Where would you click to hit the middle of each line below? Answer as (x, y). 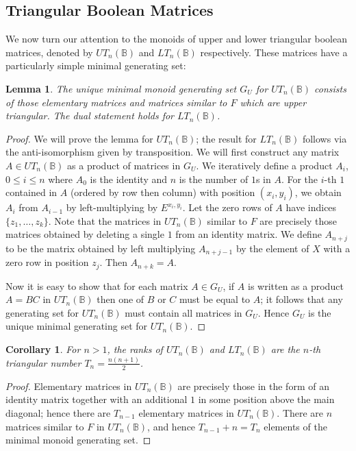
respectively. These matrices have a (274, 52)
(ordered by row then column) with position (163, 192)
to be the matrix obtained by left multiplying (101, 248)
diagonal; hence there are (58, 412)
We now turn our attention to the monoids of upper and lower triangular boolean (176, 39)
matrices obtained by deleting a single (85, 234)
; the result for (226, 138)
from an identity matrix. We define (249, 234)
